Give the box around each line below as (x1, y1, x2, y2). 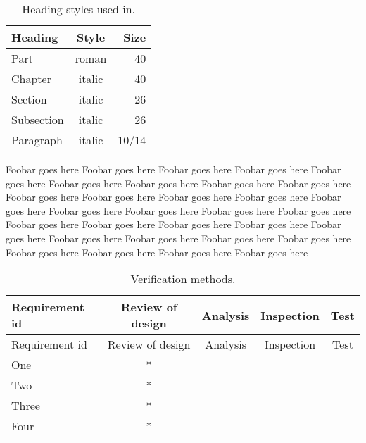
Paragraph (11, 132, 63, 148)
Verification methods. (130, 270, 236, 287)
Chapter (11, 70, 51, 87)
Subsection (11, 111, 64, 127)
